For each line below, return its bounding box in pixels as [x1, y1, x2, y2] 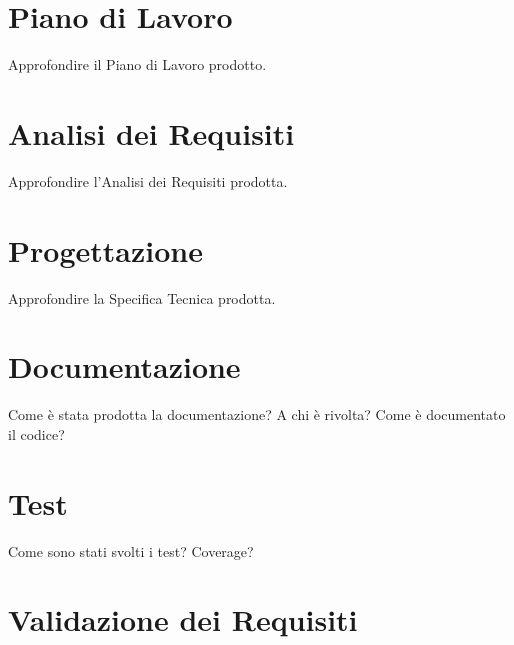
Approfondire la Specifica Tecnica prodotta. [8, 287, 276, 308]
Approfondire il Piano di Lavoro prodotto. [8, 54, 267, 75]
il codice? [8, 423, 65, 444]
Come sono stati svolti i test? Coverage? [8, 540, 254, 561]
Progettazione [8, 229, 203, 270]
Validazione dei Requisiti [8, 599, 358, 640]
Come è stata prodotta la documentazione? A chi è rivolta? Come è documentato [8, 404, 506, 425]
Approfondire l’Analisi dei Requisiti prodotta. [8, 170, 288, 191]
